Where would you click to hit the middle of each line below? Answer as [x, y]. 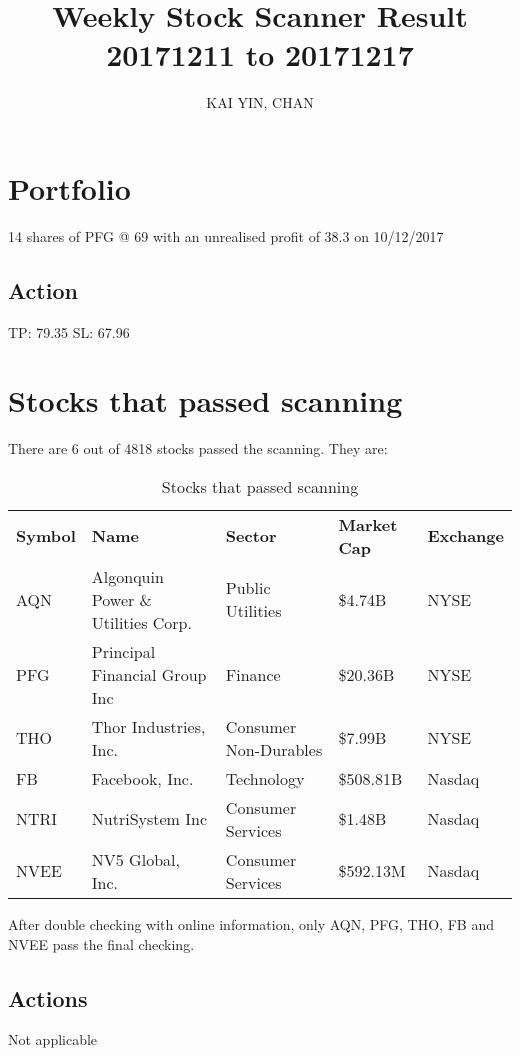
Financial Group [149, 674]
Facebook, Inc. [142, 778]
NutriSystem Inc [149, 819]
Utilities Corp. [141, 622]
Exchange [465, 536]
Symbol [46, 536]
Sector [251, 536]
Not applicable [53, 1039]
